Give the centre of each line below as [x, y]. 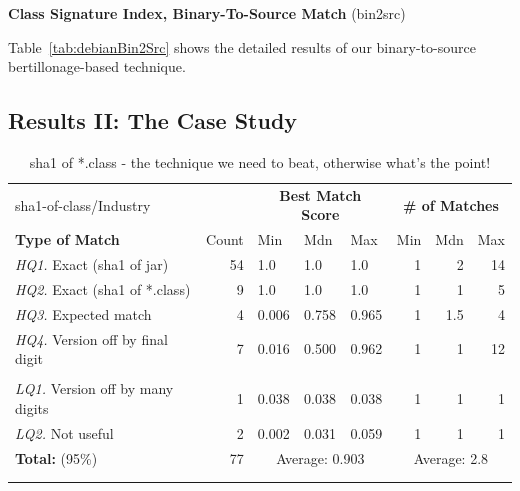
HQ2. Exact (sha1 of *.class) [103, 288]
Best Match [320, 194]
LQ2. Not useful [64, 432]
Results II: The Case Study [153, 120]
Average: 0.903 [320, 457]
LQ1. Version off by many [94, 388]
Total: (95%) [56, 457]
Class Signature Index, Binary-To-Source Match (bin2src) [207, 13]
